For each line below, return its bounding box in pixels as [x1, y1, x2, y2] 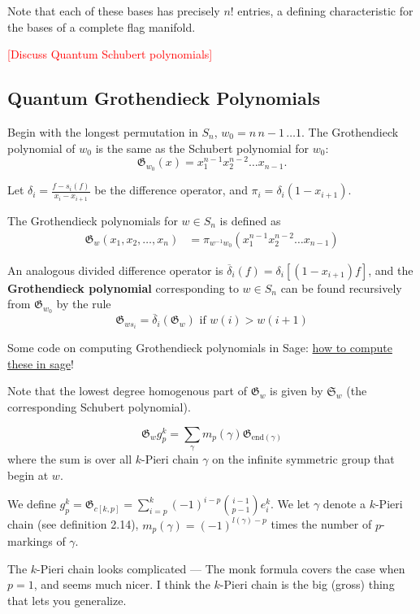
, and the [368, 261, 414, 278]
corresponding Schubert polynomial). [7, 398, 191, 416]
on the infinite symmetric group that [212, 451, 395, 468]
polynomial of [7, 139, 76, 156]
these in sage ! [7, 355, 74, 372]
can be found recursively [280, 279, 402, 296]
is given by [270, 382, 323, 399]
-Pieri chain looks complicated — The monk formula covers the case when [37, 560, 405, 577]
